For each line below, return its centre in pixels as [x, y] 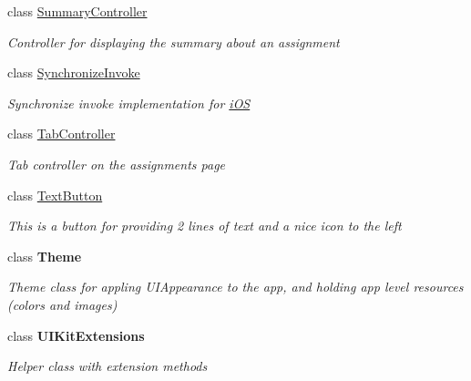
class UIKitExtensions [76, 335]
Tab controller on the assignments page [117, 164]
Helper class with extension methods [108, 366]
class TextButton [55, 195]
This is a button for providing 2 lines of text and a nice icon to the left [205, 226]
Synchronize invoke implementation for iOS [129, 103]
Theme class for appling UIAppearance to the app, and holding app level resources [235, 287]
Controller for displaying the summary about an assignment [174, 41]
